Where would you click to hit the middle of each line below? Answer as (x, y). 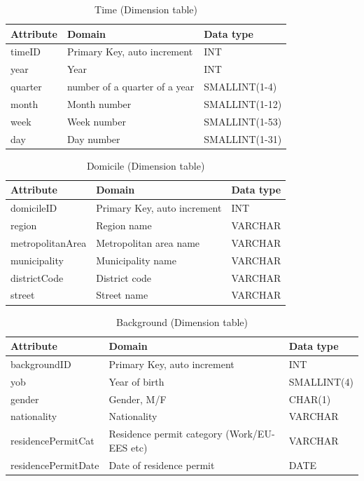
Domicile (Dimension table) (146, 165)
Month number (99, 103)
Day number (93, 138)
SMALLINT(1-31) (243, 138)
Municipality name (136, 260)
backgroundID (41, 364)
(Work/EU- (250, 434)
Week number (96, 121)
